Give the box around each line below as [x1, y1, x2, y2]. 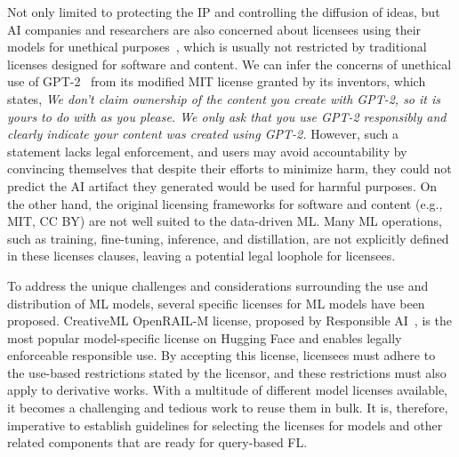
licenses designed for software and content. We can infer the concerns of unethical [7, 54, 452, 73]
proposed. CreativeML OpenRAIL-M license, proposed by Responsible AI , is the [7, 311, 452, 330]
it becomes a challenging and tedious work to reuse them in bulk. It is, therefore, [7, 398, 448, 417]
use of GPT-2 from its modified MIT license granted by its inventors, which [7, 72, 426, 91]
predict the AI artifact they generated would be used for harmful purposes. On [7, 176, 438, 195]
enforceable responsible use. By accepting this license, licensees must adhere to [7, 346, 436, 365]
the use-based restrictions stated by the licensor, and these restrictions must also [7, 363, 447, 381]
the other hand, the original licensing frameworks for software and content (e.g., [7, 194, 443, 212]
